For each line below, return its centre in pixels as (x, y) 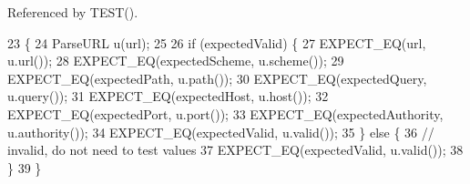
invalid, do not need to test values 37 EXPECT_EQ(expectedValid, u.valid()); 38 (235, 150)
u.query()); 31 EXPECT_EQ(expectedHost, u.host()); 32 (168, 96)
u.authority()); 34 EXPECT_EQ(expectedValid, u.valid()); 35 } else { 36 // (221, 132)
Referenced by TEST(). (73, 12)
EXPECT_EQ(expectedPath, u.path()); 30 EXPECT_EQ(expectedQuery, (217, 78)
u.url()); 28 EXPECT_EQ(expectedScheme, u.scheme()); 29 (176, 61)
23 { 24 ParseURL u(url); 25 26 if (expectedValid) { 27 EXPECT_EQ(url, (217, 42)
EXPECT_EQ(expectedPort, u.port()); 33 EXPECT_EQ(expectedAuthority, (225, 113)
